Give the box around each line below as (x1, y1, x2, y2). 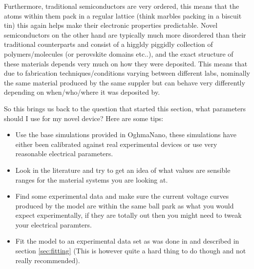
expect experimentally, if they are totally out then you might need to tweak (15, 210, 242, 220)
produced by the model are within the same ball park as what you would (15, 200, 234, 210)
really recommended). (15, 255, 80, 265)
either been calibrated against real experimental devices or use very (15, 139, 217, 149)
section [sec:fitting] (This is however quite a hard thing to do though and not (15, 246, 246, 256)
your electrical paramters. (15, 219, 92, 229)
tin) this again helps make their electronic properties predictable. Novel (4, 20, 218, 30)
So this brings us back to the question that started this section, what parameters (4, 103, 246, 113)
